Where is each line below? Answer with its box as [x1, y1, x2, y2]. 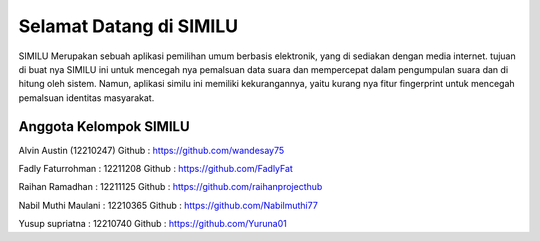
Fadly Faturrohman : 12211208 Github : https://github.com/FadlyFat [18, 163, 294, 175]
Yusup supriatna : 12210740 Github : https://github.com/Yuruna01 [18, 218, 287, 230]
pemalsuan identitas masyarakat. [18, 91, 155, 104]
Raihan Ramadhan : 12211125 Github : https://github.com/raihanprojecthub [18, 181, 323, 193]
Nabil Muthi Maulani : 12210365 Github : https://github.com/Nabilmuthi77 [18, 199, 319, 211]
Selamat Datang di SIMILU [18, 15, 239, 37]
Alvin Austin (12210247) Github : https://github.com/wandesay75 [18, 144, 285, 156]
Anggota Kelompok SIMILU [18, 118, 190, 135]
